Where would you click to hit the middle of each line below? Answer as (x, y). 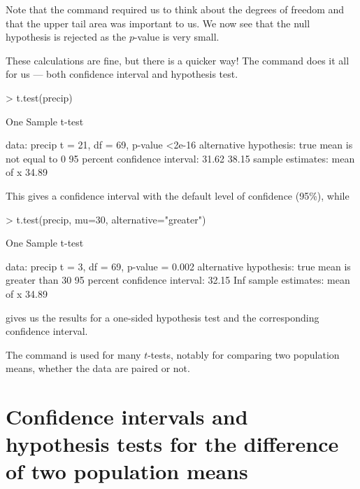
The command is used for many (73, 354)
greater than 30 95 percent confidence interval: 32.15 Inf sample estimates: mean (178, 280)
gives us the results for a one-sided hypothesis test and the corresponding (163, 317)
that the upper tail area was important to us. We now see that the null (158, 23)
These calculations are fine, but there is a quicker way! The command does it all (178, 60)
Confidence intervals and (127, 416)
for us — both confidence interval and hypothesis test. (122, 74)
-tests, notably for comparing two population (244, 354)
